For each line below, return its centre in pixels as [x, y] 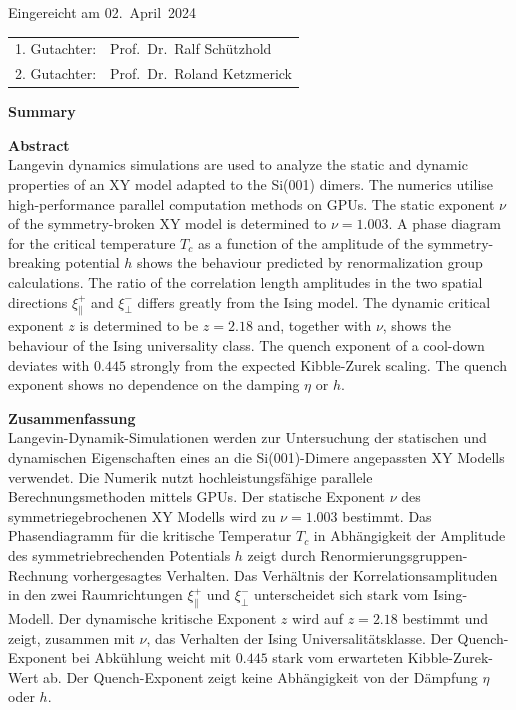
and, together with [314, 325]
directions [38, 301]
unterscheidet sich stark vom [341, 594]
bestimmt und [445, 617]
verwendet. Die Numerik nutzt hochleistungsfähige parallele [190, 476]
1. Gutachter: [56, 48]
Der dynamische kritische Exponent [167, 617]
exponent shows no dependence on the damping [154, 384]
